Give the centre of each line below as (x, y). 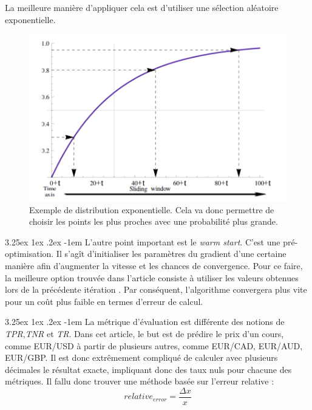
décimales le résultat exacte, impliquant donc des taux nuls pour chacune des (148, 369)
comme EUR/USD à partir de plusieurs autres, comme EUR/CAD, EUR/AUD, (154, 345)
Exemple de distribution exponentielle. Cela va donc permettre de (152, 209)
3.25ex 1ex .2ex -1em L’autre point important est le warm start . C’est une (143, 241)
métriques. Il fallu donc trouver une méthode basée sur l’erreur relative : (140, 381)
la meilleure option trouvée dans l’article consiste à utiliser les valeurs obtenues (152, 277)
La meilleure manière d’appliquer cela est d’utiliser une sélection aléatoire (142, 7)
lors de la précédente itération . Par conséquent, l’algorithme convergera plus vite (156, 289)
